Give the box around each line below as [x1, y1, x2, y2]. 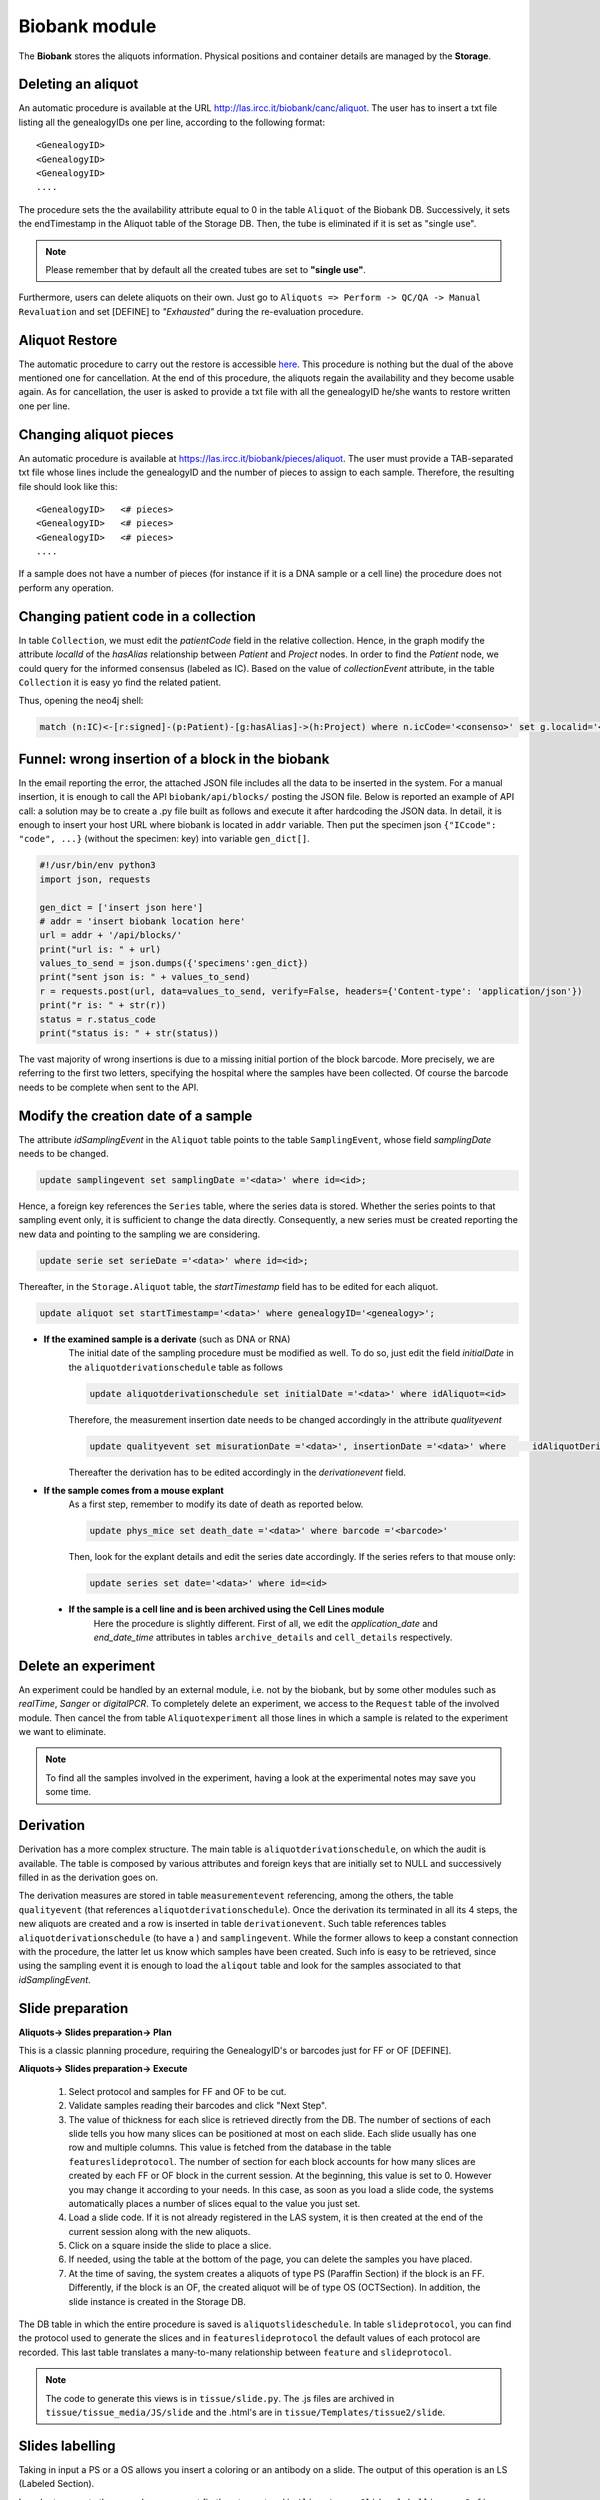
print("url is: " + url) [39, 943, 162, 955]
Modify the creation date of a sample [18, 1107, 253, 1124]
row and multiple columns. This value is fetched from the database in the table [68, 2141, 392, 2154]
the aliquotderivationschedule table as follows [68, 1361, 284, 1373]
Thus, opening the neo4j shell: [18, 695, 144, 707]
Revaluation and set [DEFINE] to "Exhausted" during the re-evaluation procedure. [18, 305, 364, 317]
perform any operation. [18, 581, 114, 594]
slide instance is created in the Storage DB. [68, 2295, 247, 2307]
